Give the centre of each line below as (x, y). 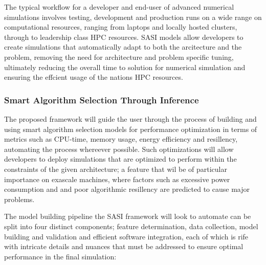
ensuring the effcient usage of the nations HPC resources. (94, 77)
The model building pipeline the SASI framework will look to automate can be (128, 216)
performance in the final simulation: (60, 256)
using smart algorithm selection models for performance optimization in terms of (131, 129)
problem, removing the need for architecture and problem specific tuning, (119, 57)
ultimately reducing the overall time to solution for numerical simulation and (125, 67)
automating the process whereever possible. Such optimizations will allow (119, 149)
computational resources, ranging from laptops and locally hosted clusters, (121, 27)
